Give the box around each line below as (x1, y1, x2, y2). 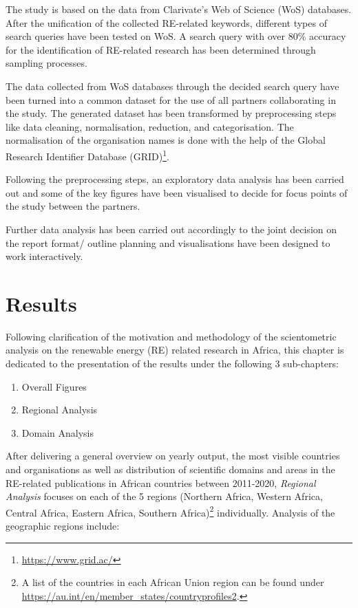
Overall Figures (21, 379, 87, 393)
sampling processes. (6, 56, 87, 70)
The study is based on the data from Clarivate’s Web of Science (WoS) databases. (6, 2, 352, 16)
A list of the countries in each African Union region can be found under (21, 575, 324, 589)
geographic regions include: (6, 519, 120, 533)
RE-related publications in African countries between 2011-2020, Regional (6, 475, 316, 490)
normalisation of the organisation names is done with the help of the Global (6, 133, 326, 147)
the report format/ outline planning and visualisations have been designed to (6, 235, 330, 250)
